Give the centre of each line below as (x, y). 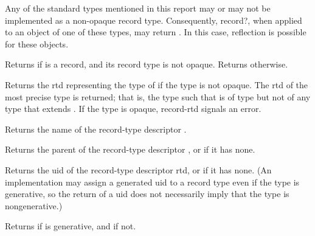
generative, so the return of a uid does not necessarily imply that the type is (147, 194)
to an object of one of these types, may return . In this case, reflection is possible (156, 32)
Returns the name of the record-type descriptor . (96, 129)
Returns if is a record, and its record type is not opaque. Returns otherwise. (147, 64)
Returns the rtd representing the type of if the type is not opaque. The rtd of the (157, 84)
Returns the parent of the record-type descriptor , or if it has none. (130, 149)
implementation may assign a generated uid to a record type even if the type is (152, 182)
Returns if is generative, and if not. (71, 226)
